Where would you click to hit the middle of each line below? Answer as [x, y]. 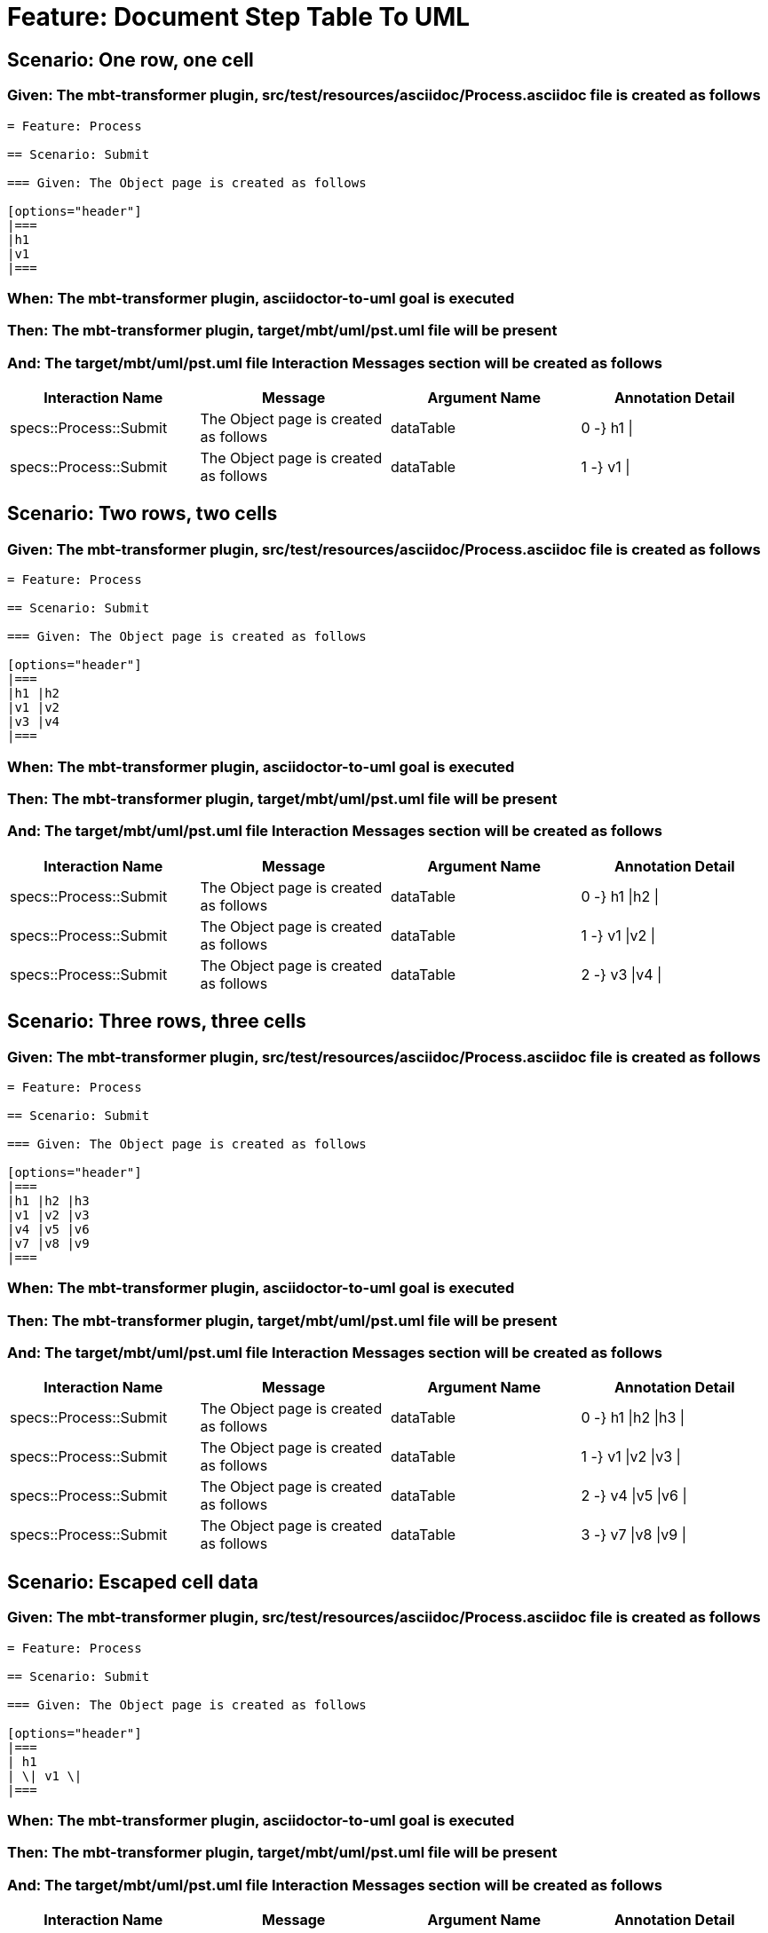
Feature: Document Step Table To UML [239, 17]
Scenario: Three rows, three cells [157, 1022]
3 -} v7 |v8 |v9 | [634, 1535]
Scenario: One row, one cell [131, 59]
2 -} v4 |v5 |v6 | [634, 1496]
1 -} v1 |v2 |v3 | [631, 1457]
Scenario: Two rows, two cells [143, 514]
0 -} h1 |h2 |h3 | [633, 1418]
